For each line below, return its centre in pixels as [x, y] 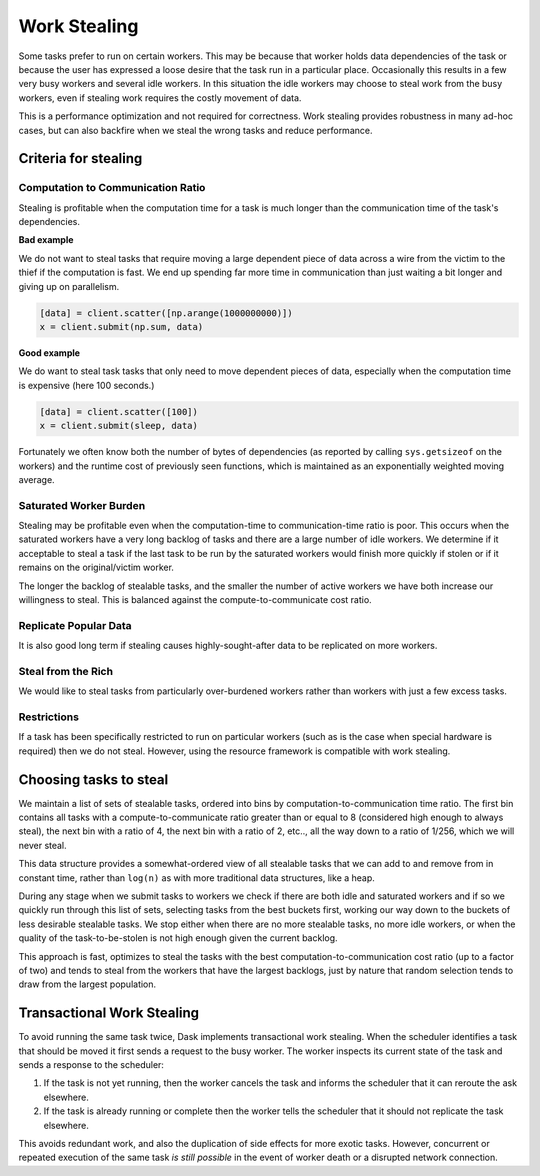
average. [36, 479]
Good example [49, 352]
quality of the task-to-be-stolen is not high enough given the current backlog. [178, 938]
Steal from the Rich [66, 671]
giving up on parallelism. [69, 286]
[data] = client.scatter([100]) [119, 411]
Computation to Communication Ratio [112, 188]
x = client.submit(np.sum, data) [121, 326]
